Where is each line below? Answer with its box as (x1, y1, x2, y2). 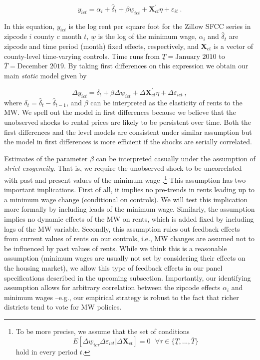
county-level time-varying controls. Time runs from (4, 50, 160, 61)
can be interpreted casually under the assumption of (96, 153, 256, 163)
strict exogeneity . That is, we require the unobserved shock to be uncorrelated (4, 163, 242, 173)
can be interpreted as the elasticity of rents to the (90, 97, 243, 107)
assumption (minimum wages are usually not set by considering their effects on (4, 253, 246, 263)
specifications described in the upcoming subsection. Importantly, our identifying (4, 272, 251, 283)
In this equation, (4, 20, 55, 31)
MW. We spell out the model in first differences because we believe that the (4, 107, 236, 117)
